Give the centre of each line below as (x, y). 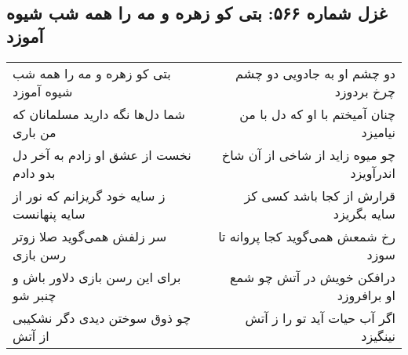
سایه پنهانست (49, 213)
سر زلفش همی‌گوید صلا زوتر (90, 236)
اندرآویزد (373, 172)
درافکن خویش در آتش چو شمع (312, 277)
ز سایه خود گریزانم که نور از (89, 195)
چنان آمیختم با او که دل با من (317, 114)
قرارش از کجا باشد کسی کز (320, 195)
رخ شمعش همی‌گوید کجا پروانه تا (307, 236)
